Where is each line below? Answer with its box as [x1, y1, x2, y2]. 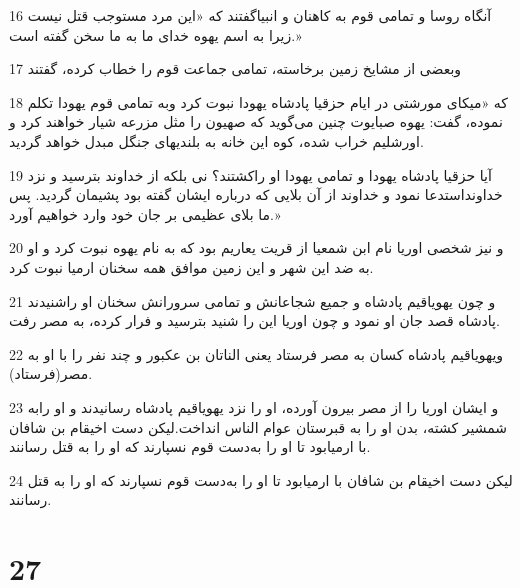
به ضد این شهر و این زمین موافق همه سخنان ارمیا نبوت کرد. [9, 256, 374, 277]
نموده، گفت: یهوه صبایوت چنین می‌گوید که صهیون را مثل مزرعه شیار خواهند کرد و [9, 111, 503, 132]
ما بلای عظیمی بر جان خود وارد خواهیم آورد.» [9, 203, 281, 224]
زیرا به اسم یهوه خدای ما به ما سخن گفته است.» [9, 24, 302, 45]
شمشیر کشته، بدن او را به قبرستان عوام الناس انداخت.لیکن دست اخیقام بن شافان [9, 416, 508, 437]
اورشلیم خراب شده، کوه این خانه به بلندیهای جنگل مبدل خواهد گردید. [9, 130, 424, 151]
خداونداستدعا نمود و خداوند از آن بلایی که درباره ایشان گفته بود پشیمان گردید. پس [9, 184, 503, 205]
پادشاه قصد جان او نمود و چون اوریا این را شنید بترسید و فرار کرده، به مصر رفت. [9, 310, 500, 331]
